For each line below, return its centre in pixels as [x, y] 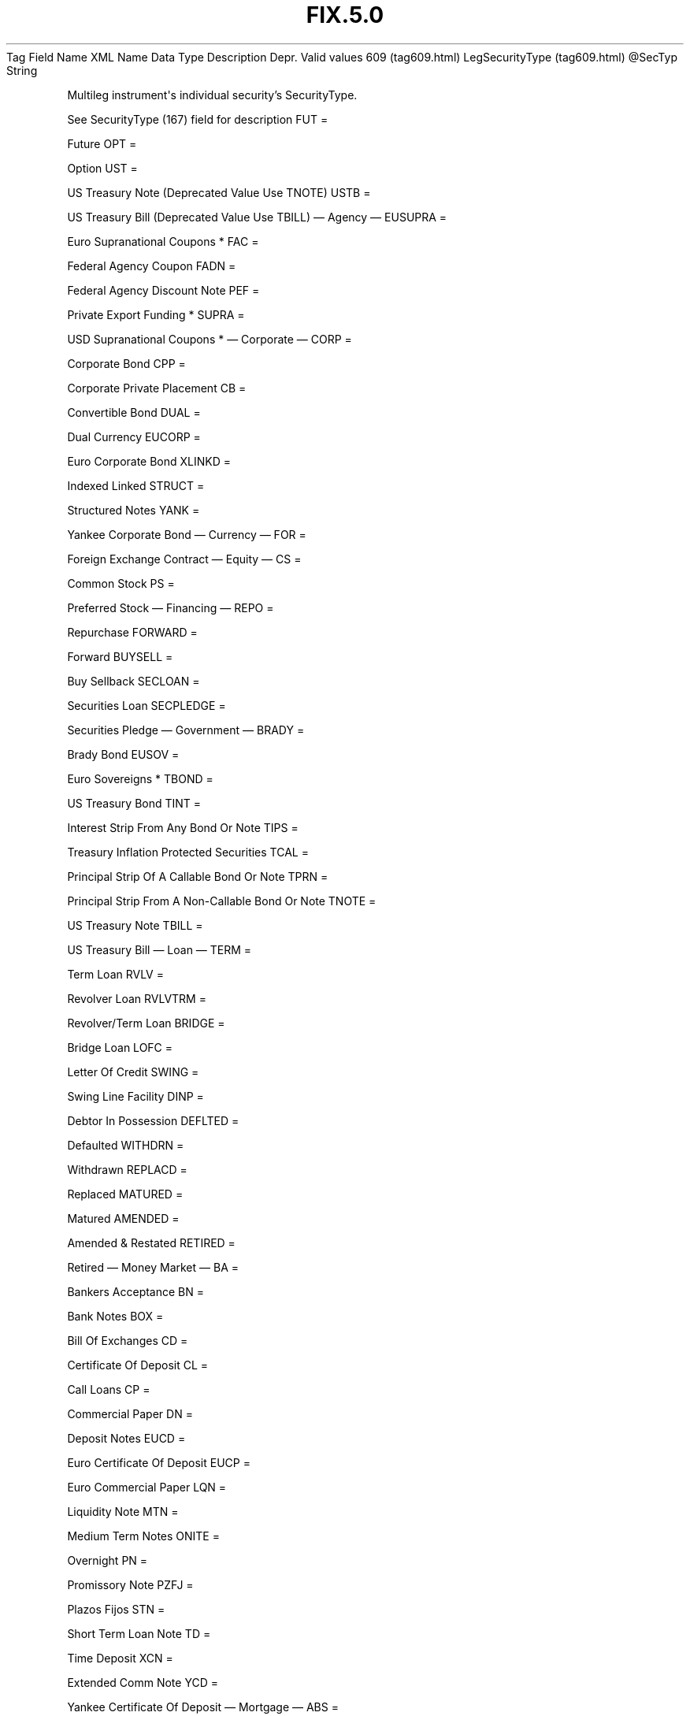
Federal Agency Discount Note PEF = [163, 290]
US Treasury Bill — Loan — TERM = [160, 949]
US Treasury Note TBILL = [135, 925]
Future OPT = [102, 143]
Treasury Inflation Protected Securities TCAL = [188, 852]
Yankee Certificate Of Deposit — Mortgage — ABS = [203, 1707]
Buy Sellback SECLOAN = [134, 681]
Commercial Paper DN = [130, 1413]
